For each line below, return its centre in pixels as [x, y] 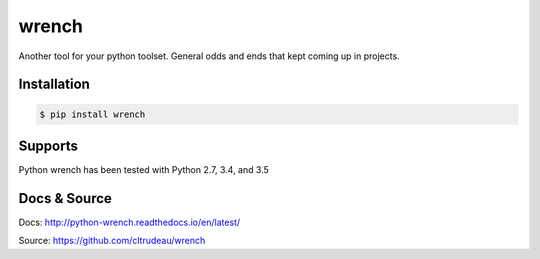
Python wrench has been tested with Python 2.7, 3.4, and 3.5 [143, 170]
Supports [48, 145]
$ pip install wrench [92, 114]
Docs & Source [65, 198]
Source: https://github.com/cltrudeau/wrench [112, 241]
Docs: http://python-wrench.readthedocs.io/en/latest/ [129, 222]
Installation [54, 84]
